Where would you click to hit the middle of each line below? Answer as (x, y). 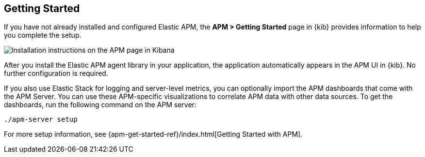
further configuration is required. (56, 73)
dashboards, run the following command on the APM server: (100, 105)
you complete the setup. (43, 35)
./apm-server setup (41, 120)
